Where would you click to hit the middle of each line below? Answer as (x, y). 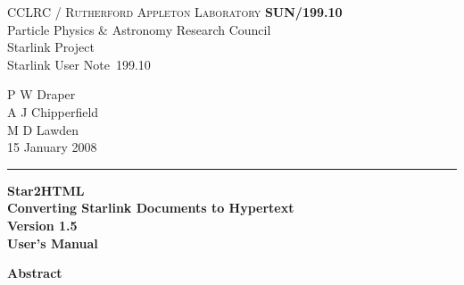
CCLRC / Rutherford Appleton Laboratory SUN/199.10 (175, 12)
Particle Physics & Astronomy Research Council (139, 29)
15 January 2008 (52, 147)
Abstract (35, 273)
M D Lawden (43, 129)
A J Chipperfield (53, 111)
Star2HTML (46, 190)
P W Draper (41, 94)
